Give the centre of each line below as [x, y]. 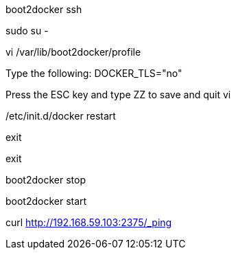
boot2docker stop [46, 180]
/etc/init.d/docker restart [61, 116]
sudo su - [27, 31]
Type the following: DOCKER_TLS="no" [94, 73]
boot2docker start [46, 201]
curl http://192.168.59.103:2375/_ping [89, 222]
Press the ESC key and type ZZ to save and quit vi [118, 95]
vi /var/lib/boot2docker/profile [73, 52]
